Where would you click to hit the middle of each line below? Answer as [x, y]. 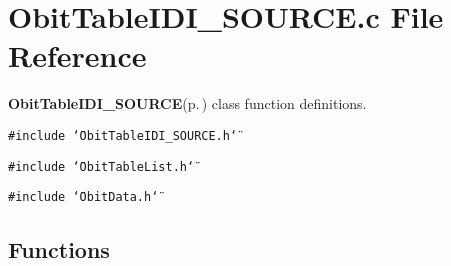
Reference [77, 55]
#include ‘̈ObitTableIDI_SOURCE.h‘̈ [123, 135]
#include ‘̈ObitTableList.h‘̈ [101, 166]
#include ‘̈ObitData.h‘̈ [83, 197]
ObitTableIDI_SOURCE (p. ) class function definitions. [187, 103]
